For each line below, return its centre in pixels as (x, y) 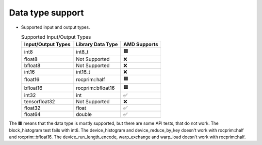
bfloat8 (32, 65)
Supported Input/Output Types (56, 37)
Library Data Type (97, 45)
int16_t (83, 72)
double (84, 114)
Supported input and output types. (56, 27)
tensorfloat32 (40, 102)
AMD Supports (141, 45)
